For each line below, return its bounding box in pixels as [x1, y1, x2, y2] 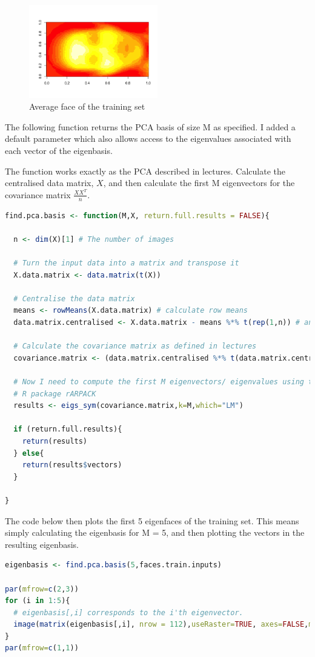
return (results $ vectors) [22, 461, 122, 470]
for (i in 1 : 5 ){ [5, 596, 70, 605]
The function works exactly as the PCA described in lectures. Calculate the [5, 164, 285, 177]
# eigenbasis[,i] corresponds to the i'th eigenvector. [13, 608, 244, 617]
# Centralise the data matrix [13, 294, 135, 303]
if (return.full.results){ [13, 425, 122, 434]
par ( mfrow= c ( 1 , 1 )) [5, 644, 79, 653]
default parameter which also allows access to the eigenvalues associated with [5, 132, 291, 145]
